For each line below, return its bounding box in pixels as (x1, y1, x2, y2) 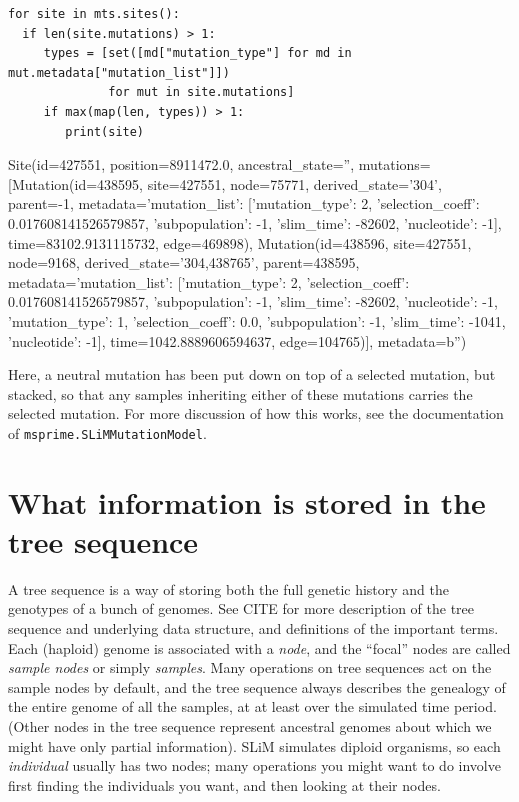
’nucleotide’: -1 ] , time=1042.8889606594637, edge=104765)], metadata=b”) (8, 330, 467, 351)
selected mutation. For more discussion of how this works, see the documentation (8, 403, 504, 424)
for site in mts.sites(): (8, 7, 180, 21)
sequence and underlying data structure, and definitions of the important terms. (8, 618, 499, 639)
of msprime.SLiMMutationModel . (8, 422, 207, 443)
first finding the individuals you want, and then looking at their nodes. (8, 774, 441, 795)
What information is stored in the (8, 481, 486, 522)
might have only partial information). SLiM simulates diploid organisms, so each (8, 735, 501, 756)
